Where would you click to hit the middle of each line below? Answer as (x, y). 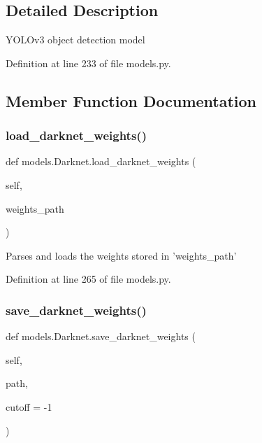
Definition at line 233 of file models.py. (88, 63)
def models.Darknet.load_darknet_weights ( (101, 161)
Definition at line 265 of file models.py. (88, 279)
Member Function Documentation (131, 100)
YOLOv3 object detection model (75, 40)
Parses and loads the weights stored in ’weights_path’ (121, 255)
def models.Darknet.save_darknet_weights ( (101, 336)
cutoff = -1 (29, 406)
